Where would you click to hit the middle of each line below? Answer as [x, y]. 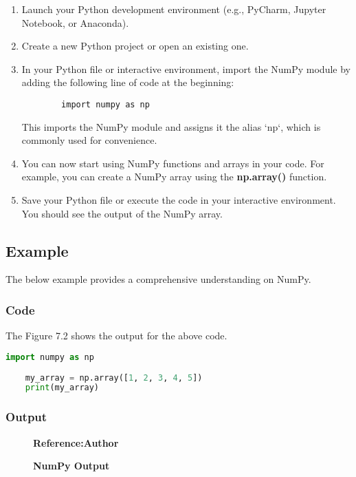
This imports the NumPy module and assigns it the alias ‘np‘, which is [171, 126]
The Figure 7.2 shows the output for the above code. [116, 336]
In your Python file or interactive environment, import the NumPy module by [186, 68]
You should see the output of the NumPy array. [122, 213]
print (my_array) [62, 388]
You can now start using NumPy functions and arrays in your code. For [173, 163]
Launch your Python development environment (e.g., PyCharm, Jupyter [174, 9]
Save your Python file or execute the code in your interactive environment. [179, 200]
